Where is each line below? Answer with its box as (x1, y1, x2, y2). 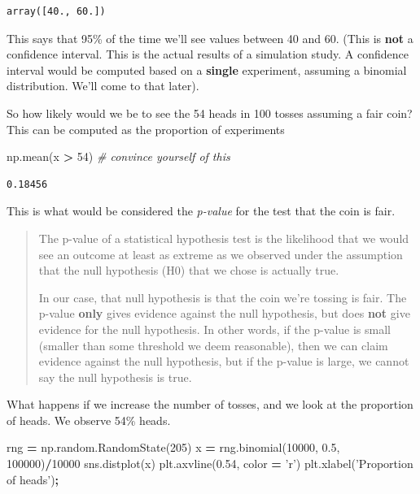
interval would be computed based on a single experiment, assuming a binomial (7, 61, 407, 78)
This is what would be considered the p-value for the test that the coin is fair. (7, 202, 396, 219)
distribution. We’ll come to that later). (7, 77, 199, 94)
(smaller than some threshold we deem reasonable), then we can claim (38, 336, 388, 353)
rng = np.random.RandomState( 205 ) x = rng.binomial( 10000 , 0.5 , (7, 439, 340, 456)
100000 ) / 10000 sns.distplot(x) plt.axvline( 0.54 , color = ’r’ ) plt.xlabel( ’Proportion (7, 455, 413, 472)
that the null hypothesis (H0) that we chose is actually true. (38, 262, 339, 279)
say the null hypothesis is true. (38, 368, 192, 385)
